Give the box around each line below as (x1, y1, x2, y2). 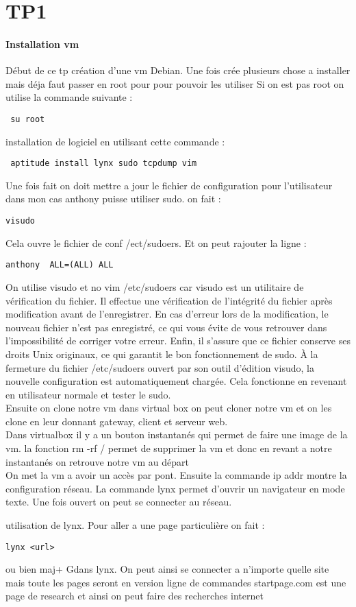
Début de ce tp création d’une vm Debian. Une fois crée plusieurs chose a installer (5, 63, 351, 78)
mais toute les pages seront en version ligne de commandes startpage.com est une (5, 575, 346, 589)
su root (10, 114, 45, 124)
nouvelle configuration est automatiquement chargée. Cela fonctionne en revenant (5, 374, 347, 388)
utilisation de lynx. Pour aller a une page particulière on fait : (5, 518, 265, 532)
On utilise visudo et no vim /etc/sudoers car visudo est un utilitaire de (5, 279, 304, 294)
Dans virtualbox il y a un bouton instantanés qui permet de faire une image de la (5, 427, 348, 442)
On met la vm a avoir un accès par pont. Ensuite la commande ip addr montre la (5, 468, 347, 482)
